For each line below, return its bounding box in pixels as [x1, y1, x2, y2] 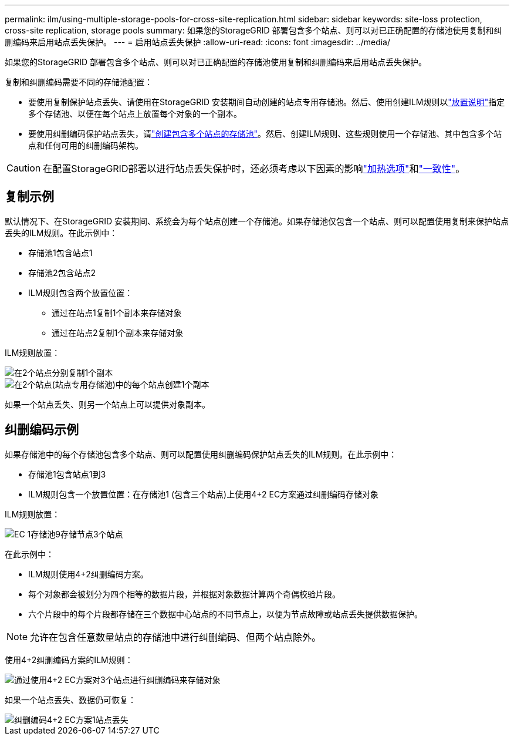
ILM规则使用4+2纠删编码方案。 [28, 569, 148, 579]
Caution [6, 162, 41, 174]
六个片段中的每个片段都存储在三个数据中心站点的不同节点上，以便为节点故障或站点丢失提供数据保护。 [28, 608, 422, 619]
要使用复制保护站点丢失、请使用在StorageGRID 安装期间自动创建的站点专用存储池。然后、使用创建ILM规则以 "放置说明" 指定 [28, 97, 505, 107]
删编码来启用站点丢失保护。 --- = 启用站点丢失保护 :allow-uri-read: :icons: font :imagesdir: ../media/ [5, 37, 391, 47]
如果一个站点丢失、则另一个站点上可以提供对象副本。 [5, 399, 210, 409]
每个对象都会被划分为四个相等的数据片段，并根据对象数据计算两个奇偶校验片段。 [28, 588, 340, 599]
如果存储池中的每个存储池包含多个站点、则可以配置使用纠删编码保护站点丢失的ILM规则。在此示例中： [5, 449, 397, 459]
